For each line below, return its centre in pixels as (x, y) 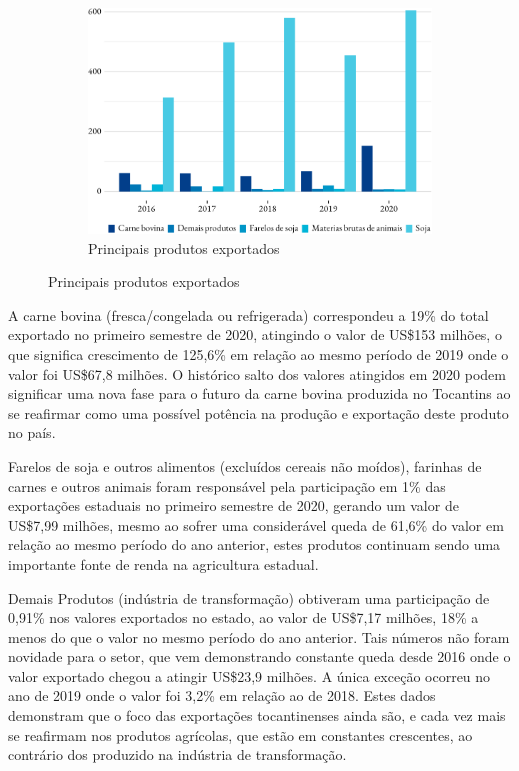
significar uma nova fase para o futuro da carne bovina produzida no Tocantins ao (259, 393)
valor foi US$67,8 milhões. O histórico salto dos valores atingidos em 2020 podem (257, 373)
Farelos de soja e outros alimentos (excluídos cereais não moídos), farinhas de (245, 465)
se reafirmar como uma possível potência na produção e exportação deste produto (258, 412)
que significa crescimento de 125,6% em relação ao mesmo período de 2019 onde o (258, 353)
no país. (32, 432)
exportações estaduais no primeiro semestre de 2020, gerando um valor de (233, 505)
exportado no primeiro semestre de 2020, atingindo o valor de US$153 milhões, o (255, 334)
